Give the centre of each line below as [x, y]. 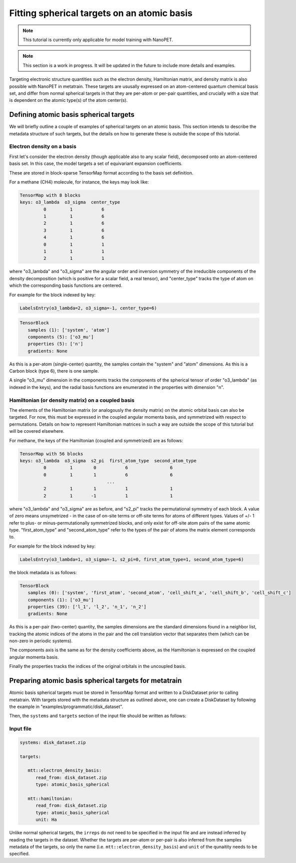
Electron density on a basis [43, 146]
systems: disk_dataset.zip [53, 742]
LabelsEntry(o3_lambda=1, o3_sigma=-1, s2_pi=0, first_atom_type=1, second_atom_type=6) [132, 559]
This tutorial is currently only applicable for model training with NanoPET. [98, 40]
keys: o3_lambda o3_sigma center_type [70, 202]
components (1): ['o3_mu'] [61, 600]
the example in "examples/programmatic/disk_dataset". [66, 707]
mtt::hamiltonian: [50, 799]
